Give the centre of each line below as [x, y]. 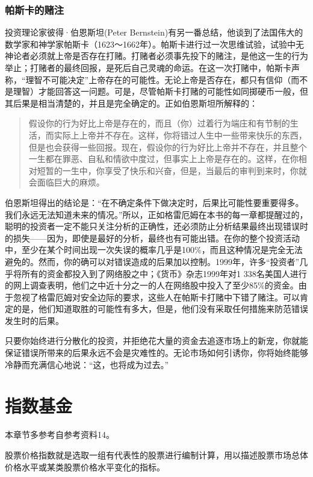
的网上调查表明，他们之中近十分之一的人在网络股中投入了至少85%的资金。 [152, 285]
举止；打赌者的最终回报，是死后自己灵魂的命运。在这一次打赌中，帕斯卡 [148, 67]
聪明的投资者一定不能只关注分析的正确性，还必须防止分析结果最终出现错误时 [156, 226]
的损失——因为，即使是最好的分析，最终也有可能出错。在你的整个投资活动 [152, 238]
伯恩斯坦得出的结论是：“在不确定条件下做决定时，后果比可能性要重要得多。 [154, 202]
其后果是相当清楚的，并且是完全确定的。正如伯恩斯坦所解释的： [131, 103]
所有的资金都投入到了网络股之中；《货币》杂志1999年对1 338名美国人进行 [164, 273]
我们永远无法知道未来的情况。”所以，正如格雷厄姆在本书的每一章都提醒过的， [156, 214]
